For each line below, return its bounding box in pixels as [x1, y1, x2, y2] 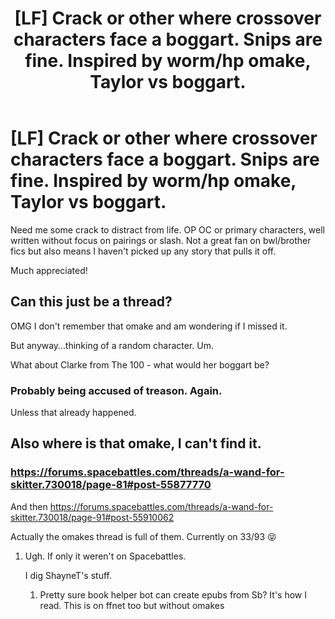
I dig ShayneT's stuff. [24, 569, 112, 581]
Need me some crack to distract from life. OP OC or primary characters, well [10, 223, 325, 236]
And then [10, 500, 48, 512]
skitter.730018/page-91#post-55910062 [10, 511, 175, 523]
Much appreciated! [10, 264, 88, 276]
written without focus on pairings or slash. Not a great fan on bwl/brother [10, 234, 312, 246]
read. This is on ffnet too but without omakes [39, 599, 225, 611]
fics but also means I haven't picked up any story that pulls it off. [10, 245, 277, 257]
